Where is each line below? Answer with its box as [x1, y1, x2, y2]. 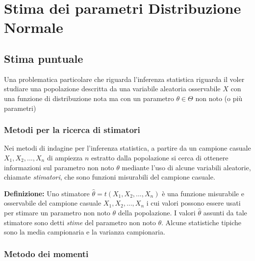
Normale [4, 17, 63, 37]
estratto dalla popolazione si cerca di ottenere [91, 152, 229, 162]
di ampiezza [47, 152, 83, 162]
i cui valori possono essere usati [146, 198, 241, 208]
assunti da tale [203, 207, 247, 217]
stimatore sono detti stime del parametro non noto [4, 217, 156, 227]
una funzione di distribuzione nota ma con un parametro [4, 93, 174, 103]
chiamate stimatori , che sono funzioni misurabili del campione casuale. [4, 172, 215, 182]
